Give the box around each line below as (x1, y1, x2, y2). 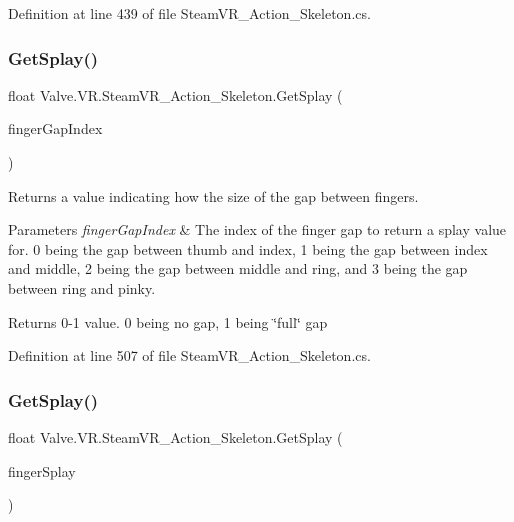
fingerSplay (8, 460, 76, 481)
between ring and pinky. (8, 277, 156, 298)
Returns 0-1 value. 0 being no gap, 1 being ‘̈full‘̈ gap (8, 311, 328, 332)
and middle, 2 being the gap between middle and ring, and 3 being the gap (8, 258, 468, 279)
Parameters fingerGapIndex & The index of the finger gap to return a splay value (8, 219, 507, 240)
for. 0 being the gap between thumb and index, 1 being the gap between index (8, 238, 488, 259)
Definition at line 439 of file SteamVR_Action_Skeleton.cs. (8, 3, 371, 23)
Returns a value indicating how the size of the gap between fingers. (8, 185, 419, 206)
